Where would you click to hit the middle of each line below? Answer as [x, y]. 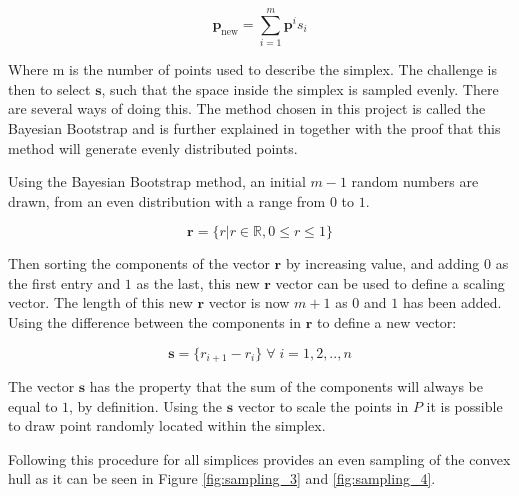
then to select [49, 88]
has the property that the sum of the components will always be [286, 386]
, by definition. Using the [145, 405]
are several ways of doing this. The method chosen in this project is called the [247, 108]
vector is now [249, 302]
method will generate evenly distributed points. [153, 147]
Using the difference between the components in [154, 322]
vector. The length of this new [100, 302]
